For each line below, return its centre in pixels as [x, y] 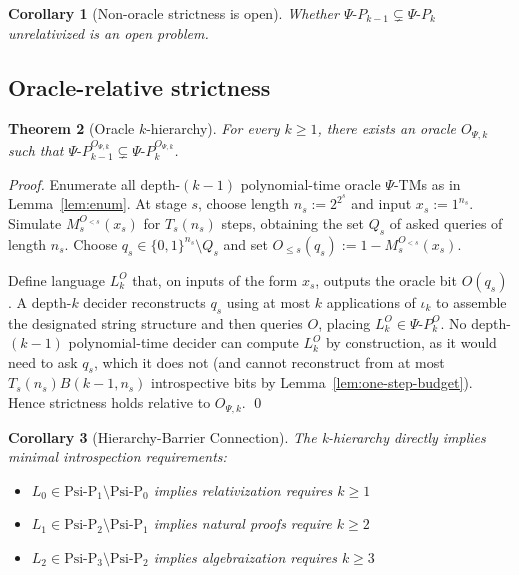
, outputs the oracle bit [386, 279]
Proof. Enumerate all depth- [94, 183]
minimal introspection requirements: [117, 456]
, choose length [244, 203]
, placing [344, 322]
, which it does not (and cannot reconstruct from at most [269, 361]
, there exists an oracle [387, 128]
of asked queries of [446, 222]
